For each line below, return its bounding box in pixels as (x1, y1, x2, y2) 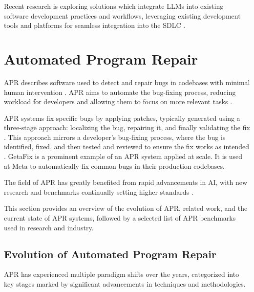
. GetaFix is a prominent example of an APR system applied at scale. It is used (4, 151, 243, 161)
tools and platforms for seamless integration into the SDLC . (4, 20, 186, 30)
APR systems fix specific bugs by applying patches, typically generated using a (4, 112, 240, 123)
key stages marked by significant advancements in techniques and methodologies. (4, 279, 246, 289)
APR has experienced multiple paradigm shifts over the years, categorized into (4, 269, 239, 279)
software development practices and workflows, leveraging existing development (4, 10, 241, 21)
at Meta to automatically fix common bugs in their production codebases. (4, 160, 225, 171)
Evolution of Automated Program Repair (4, 246, 216, 261)
